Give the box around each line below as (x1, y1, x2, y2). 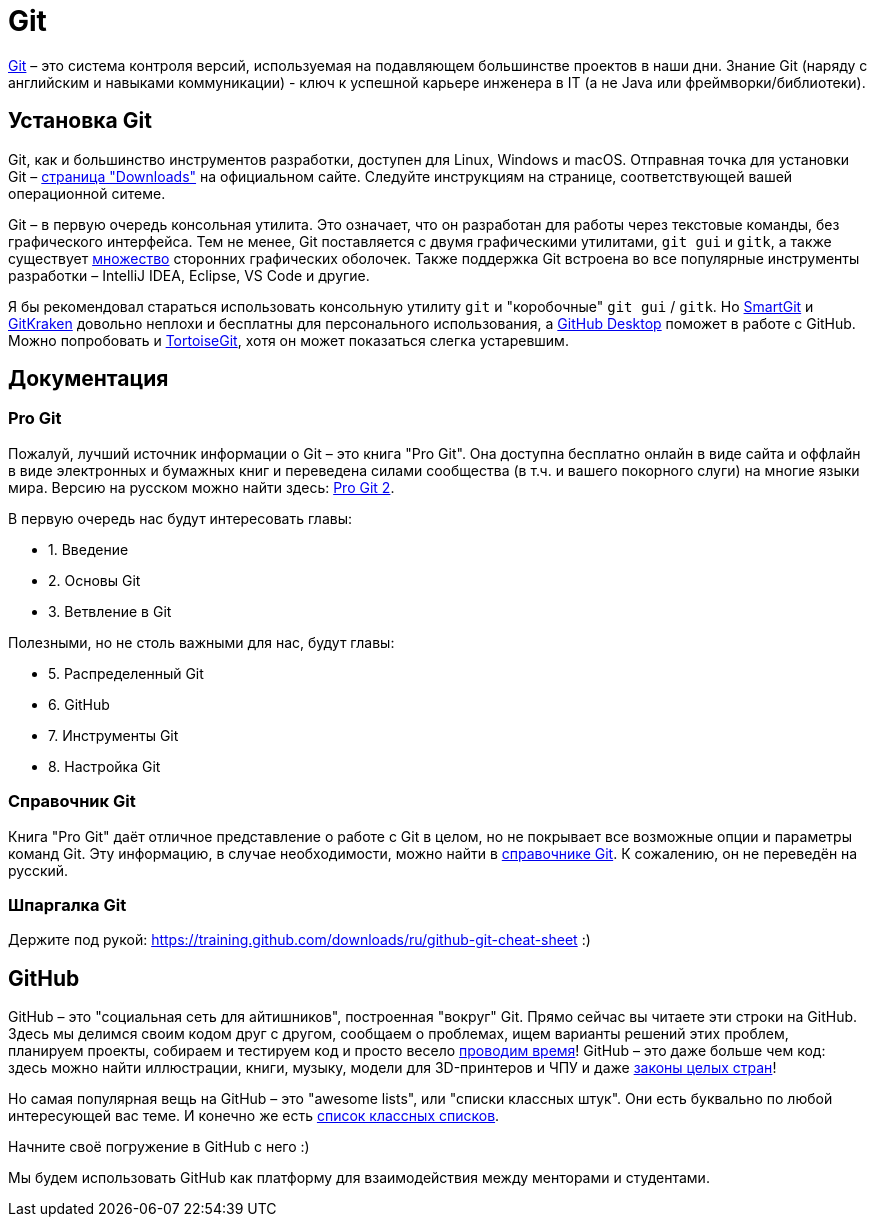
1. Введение (48, 540, 129, 558)
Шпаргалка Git (8, 894, 127, 915)
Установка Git (8, 108, 152, 134)
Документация (8, 366, 169, 392)
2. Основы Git (48, 571, 141, 589)
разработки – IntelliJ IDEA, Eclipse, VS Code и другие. (8, 266, 370, 284)
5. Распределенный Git (48, 664, 204, 682)
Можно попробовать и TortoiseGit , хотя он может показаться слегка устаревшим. (8, 331, 569, 349)
